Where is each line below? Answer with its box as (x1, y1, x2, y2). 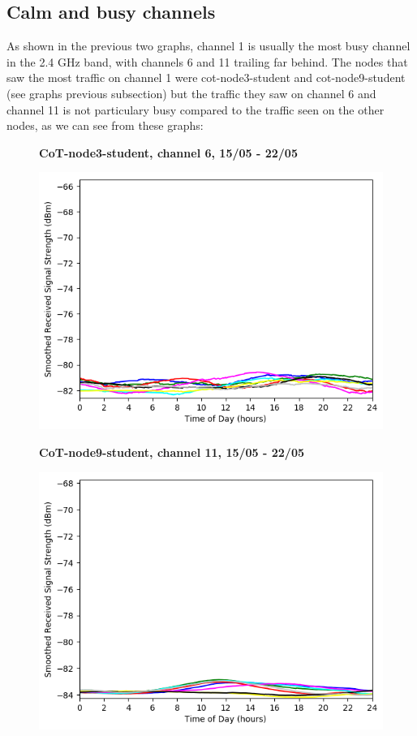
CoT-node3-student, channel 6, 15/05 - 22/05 (39, 144, 298, 161)
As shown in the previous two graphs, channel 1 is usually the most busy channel (6, 37, 411, 54)
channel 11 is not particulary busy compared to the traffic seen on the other (6, 101, 385, 118)
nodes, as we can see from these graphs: (6, 117, 204, 134)
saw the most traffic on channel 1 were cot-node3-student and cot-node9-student (6, 69, 406, 86)
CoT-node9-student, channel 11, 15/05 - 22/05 (39, 444, 304, 461)
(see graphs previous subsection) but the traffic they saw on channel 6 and (6, 84, 376, 101)
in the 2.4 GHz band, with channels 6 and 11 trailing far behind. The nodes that (6, 53, 408, 70)
